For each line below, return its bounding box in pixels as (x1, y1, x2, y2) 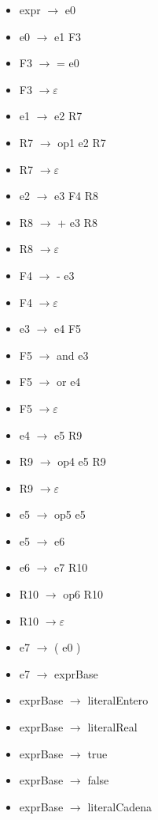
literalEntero (87, 692, 149, 709)
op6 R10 (63, 586, 103, 603)
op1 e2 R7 (57, 134, 106, 150)
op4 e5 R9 (57, 453, 106, 470)
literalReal (87, 719, 138, 735)
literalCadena (87, 798, 152, 814)
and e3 (57, 346, 89, 363)
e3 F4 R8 (54, 187, 99, 204)
